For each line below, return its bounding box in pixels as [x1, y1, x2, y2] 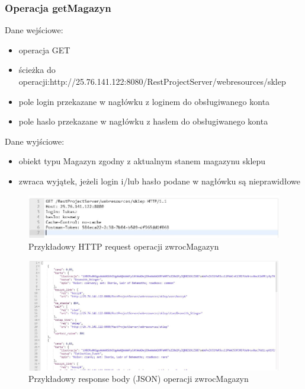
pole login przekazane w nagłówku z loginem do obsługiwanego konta [18, 95, 270, 107]
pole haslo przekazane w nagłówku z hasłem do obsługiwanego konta [18, 115, 268, 127]
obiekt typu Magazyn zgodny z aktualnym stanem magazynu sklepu [18, 155, 266, 167]
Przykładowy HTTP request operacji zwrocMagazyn [28, 240, 219, 252]
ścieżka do [18, 63, 56, 76]
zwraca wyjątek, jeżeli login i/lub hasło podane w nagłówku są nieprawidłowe [18, 174, 300, 187]
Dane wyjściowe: [5, 135, 65, 147]
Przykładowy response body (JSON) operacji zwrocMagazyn [28, 372, 249, 385]
